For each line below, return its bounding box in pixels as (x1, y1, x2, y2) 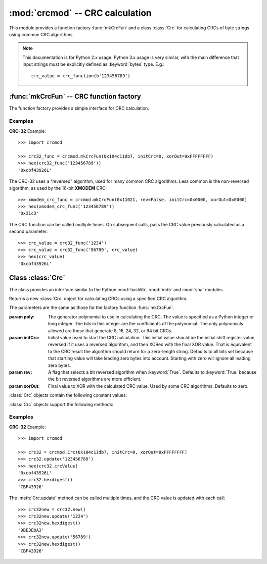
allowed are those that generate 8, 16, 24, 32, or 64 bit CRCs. (48, 327, 173, 334)
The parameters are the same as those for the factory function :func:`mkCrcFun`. (9, 305, 175, 310)
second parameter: (9, 228, 48, 235)
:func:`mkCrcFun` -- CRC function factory (9, 92, 141, 101)
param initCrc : (9, 335, 40, 341)
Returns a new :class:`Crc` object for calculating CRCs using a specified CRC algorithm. (9, 296, 188, 302)
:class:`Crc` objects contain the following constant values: (9, 392, 127, 398)
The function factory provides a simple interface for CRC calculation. (9, 105, 149, 111)
